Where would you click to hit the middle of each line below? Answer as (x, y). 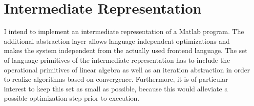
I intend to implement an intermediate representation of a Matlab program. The (124, 31)
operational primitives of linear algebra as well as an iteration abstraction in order (127, 69)
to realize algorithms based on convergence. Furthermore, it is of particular (116, 79)
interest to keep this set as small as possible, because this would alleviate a (116, 88)
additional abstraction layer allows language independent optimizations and (117, 41)
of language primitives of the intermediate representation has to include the (117, 60)
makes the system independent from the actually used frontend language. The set (126, 50)
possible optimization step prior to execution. (72, 98)
